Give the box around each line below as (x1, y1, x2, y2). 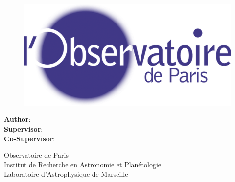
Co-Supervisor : (4, 133, 55, 143)
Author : (4, 114, 31, 124)
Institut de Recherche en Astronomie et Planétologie (4, 159, 162, 169)
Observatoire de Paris (4, 150, 69, 160)
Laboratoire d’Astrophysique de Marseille (4, 169, 128, 179)
